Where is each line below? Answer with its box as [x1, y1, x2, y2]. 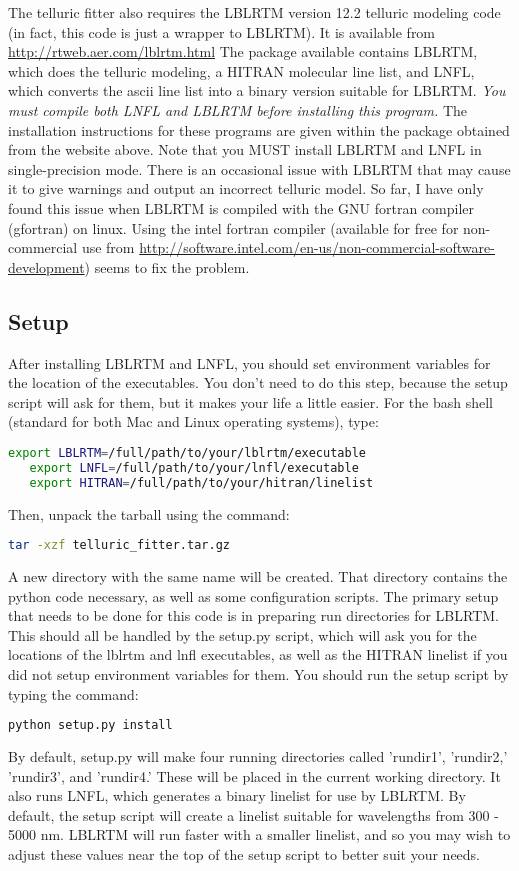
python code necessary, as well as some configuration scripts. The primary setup [8, 585, 499, 606]
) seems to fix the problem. [84, 256, 250, 277]
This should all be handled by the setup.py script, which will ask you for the [8, 624, 477, 645]
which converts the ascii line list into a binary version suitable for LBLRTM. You [8, 80, 506, 101]
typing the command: [8, 683, 139, 704]
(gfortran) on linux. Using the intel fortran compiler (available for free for [8, 217, 459, 238]
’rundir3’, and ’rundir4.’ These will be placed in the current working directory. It [8, 765, 501, 786]
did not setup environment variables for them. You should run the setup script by [8, 663, 509, 684]
